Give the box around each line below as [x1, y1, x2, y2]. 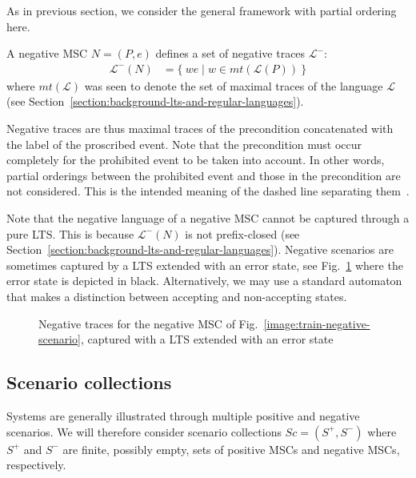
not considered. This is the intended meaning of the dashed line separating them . [6, 183, 410, 199]
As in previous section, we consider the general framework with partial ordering [6, 2, 397, 18]
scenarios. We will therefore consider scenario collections [6, 423, 282, 440]
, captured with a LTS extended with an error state [81, 331, 334, 347]
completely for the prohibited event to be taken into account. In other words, [6, 151, 385, 168]
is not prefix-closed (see [185, 225, 300, 242]
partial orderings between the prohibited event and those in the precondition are [6, 167, 401, 183]
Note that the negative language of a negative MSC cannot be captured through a [6, 209, 410, 226]
